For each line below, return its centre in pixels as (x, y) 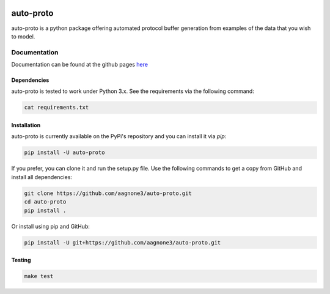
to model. (23, 36)
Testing (21, 260)
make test (39, 276)
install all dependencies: (42, 177)
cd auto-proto (45, 202)
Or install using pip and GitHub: (50, 226)
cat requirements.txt (57, 108)
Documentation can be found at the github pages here (79, 65)
